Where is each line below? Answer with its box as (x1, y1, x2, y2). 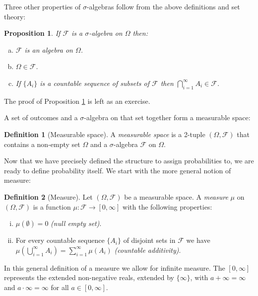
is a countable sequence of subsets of (40, 77, 149, 88)
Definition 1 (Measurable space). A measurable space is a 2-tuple (4, 129, 205, 139)
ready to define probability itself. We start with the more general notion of (4, 165, 231, 175)
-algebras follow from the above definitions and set (86, 1, 240, 11)
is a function (33, 201, 71, 212)
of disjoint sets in (123, 235, 176, 245)
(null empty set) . (51, 218, 102, 228)
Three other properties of (4, 1, 81, 11)
